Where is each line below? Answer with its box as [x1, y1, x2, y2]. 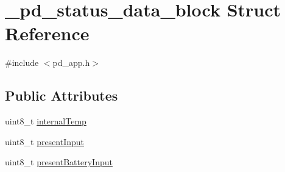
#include [5, 56, 39, 69]
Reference [5, 21, 90, 46]
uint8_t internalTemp [5, 115, 86, 127]
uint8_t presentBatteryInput [5, 156, 113, 168]
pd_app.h [52, 56, 90, 69]
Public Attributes [5, 86, 118, 105]
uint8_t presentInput [5, 135, 85, 148]
